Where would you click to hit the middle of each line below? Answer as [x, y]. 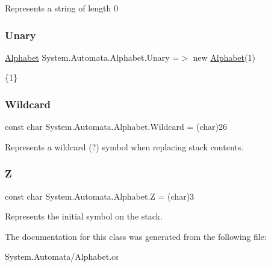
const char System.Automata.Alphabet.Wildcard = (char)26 [116, 127]
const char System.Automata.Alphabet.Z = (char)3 [100, 196]
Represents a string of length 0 [61, 8]
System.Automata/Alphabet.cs [62, 256]
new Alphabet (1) [224, 57]
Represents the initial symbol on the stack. [84, 216]
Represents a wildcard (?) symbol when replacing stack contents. [124, 146]
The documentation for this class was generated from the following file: [136, 236]
